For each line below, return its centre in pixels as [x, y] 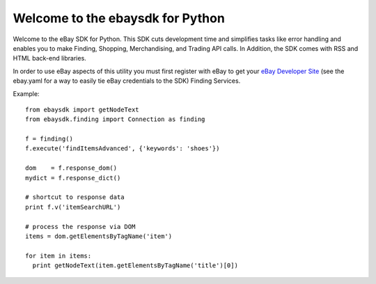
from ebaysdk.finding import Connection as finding [115, 119]
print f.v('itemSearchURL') [73, 207]
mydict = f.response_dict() [73, 178]
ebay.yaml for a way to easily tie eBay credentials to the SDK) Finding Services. [127, 81]
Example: [26, 93]
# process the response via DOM [80, 227]
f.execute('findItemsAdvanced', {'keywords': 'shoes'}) [123, 149]
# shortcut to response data [75, 197]
